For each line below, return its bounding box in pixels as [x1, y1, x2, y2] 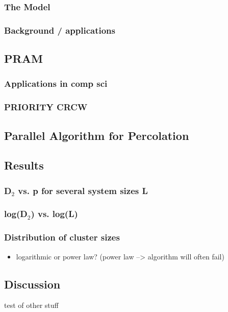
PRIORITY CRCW [4, 101, 88, 113]
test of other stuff [4, 300, 59, 310]
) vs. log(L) [31, 207, 78, 220]
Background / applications [4, 23, 115, 36]
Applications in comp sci [4, 77, 108, 90]
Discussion [4, 276, 61, 292]
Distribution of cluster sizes [4, 231, 120, 244]
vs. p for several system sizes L [18, 184, 148, 197]
